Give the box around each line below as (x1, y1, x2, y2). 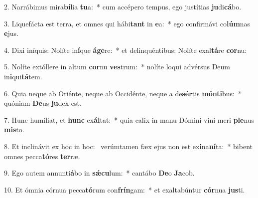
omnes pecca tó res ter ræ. (4, 151, 80, 161)
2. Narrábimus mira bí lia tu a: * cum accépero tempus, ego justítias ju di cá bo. (4, 1, 242, 11)
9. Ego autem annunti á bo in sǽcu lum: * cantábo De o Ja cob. (4, 168, 195, 178)
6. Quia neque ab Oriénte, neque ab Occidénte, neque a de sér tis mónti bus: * (4, 88, 242, 98)
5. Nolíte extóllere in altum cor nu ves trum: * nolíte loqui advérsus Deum (4, 61, 231, 72)
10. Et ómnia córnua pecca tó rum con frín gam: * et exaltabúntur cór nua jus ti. (4, 184, 245, 195)
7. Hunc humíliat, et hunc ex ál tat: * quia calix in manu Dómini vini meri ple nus (4, 114, 255, 125)
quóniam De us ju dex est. (4, 98, 82, 108)
